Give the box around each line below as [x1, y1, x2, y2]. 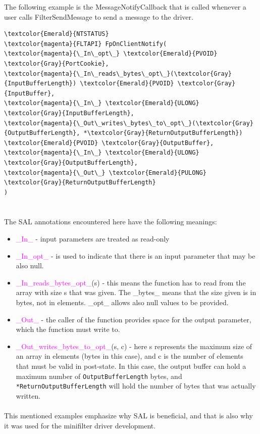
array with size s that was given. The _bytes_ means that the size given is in [16, 287, 256, 298]
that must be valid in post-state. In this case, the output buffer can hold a [16, 361, 246, 371]
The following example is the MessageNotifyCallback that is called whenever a [4, 2, 246, 12]
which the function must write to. [16, 324, 120, 334]
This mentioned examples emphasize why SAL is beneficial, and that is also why [4, 410, 253, 421]
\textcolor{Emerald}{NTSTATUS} [4, 30, 109, 38]
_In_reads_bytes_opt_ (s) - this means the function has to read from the [16, 277, 246, 287]
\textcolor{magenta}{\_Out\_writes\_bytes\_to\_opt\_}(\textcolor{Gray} [4, 119, 253, 127]
